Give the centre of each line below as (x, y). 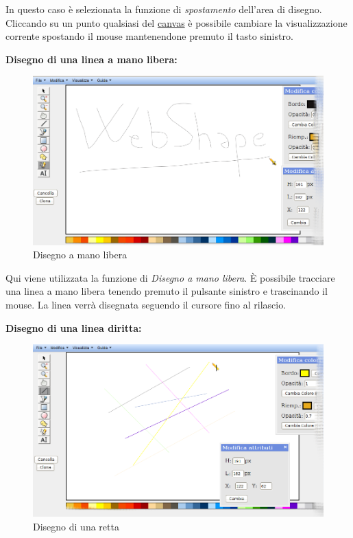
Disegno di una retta (76, 526)
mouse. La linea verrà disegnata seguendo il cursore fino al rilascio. (146, 305)
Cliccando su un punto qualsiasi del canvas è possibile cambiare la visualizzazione (176, 22)
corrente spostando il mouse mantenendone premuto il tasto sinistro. (149, 36)
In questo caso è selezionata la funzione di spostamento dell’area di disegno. (164, 9)
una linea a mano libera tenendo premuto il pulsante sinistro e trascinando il (167, 291)
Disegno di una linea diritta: (74, 327)
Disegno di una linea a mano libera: (92, 59)
